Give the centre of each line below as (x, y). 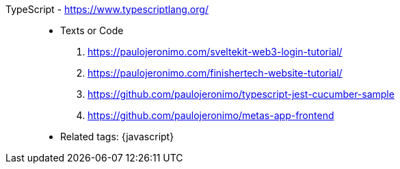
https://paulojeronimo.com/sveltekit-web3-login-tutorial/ (215, 52)
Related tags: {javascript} (117, 136)
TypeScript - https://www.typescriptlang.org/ (107, 9)
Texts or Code (92, 30)
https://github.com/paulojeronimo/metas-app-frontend (211, 115)
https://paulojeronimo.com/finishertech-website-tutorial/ (215, 73)
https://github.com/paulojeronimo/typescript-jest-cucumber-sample (241, 94)
